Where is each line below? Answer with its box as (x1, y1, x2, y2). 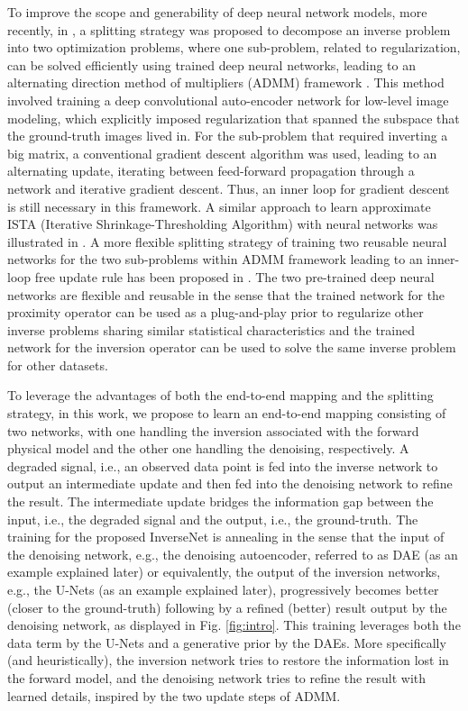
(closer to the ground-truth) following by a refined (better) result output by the (7, 597, 447, 616)
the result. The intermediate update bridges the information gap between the (7, 492, 434, 511)
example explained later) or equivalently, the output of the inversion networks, (7, 562, 441, 581)
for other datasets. (7, 355, 108, 374)
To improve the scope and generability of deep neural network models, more (7, 3, 427, 21)
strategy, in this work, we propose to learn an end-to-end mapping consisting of (7, 404, 446, 423)
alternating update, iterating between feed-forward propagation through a (7, 161, 415, 180)
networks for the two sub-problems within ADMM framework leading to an (7, 250, 423, 269)
